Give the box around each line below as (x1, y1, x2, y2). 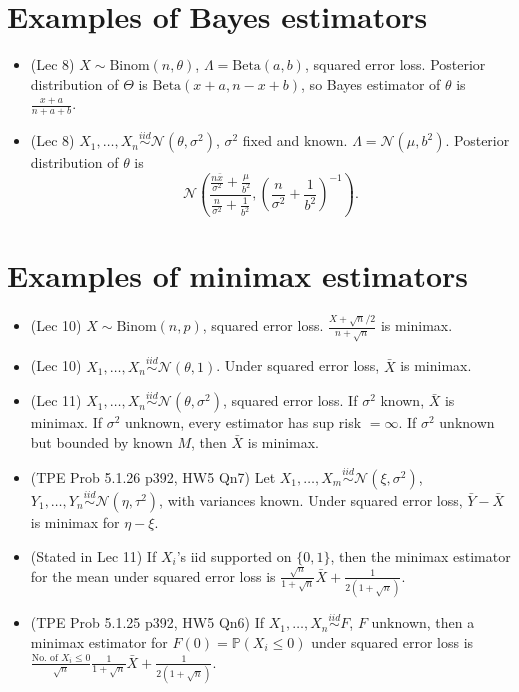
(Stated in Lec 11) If (30, 545, 157, 566)
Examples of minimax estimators (7, 254, 469, 295)
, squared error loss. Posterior (304, 54, 486, 75)
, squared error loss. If (222, 390, 358, 411)
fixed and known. (242, 130, 348, 151)
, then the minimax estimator (330, 545, 511, 566)
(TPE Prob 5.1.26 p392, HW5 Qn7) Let (30, 466, 276, 487)
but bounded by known (30, 431, 173, 452)
